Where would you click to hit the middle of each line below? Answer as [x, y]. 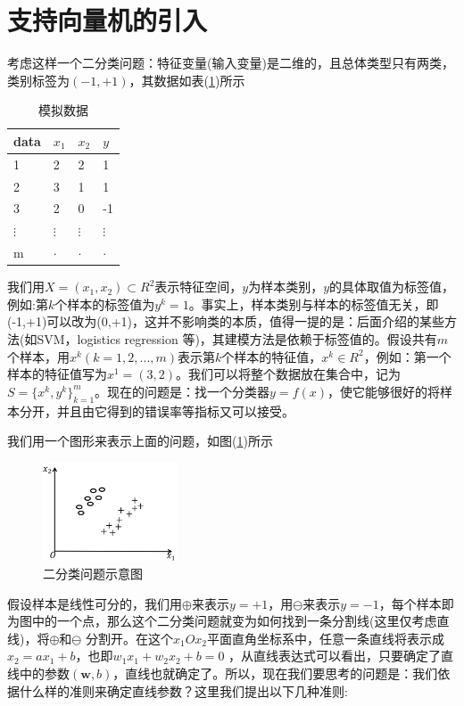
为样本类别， [286, 287]
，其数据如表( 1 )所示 [187, 80]
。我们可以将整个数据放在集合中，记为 [289, 374]
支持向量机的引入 [108, 20]
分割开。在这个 [129, 638]
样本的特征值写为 [57, 374]
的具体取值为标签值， [392, 287]
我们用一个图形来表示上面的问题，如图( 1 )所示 [140, 441]
